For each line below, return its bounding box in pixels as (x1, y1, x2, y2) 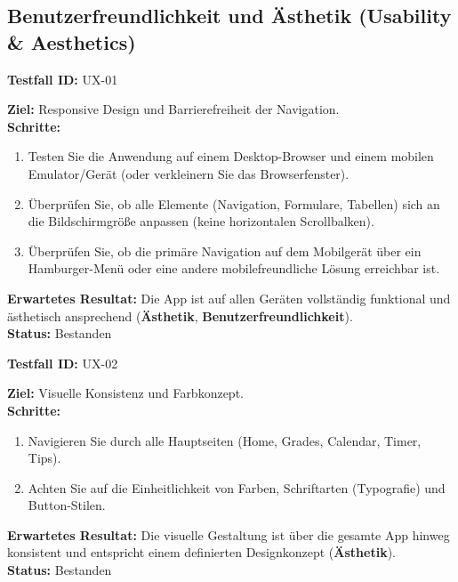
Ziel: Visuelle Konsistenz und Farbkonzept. (7, 384, 244, 402)
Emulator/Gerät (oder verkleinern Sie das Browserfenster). (28, 164, 350, 182)
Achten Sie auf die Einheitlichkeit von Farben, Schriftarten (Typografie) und (28, 478, 446, 497)
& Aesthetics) (7, 28, 136, 55)
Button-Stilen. (28, 496, 106, 514)
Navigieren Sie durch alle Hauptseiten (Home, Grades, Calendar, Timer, (28, 431, 422, 449)
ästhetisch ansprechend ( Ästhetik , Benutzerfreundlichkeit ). (7, 306, 353, 325)
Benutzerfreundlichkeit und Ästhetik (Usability (7, 2, 452, 29)
